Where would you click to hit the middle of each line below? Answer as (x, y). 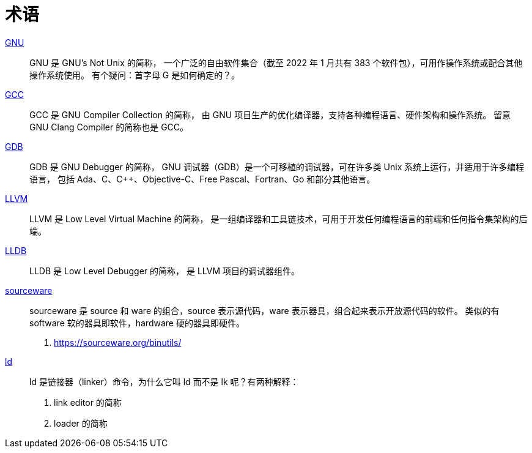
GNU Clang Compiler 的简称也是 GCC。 (109, 127)
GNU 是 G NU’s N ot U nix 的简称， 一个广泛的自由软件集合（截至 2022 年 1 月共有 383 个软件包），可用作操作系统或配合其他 (276, 62)
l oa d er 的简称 (81, 423)
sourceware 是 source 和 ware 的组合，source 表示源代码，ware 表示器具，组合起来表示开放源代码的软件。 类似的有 (264, 310)
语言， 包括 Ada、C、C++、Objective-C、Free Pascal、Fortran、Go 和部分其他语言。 (202, 179)
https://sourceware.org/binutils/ (118, 342)
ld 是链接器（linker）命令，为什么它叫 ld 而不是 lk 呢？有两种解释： (164, 381)
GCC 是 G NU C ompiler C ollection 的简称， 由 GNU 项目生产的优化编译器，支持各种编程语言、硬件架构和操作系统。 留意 (270, 114)
